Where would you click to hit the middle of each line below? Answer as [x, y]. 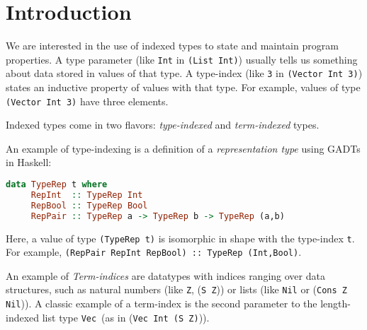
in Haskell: [29, 162]
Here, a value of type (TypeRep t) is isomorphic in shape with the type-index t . [180, 238]
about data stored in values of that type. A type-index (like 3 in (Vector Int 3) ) [184, 73]
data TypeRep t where [57, 185]
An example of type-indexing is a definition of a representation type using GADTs [183, 148]
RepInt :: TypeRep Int [87, 195]
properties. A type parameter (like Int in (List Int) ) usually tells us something [182, 59]
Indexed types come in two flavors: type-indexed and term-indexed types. [163, 125]
